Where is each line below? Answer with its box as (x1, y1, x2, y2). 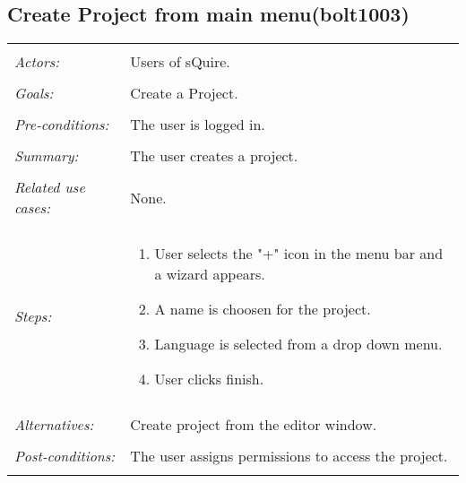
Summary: (14, 145, 79, 167)
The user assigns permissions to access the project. (130, 445, 448, 467)
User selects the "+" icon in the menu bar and (154, 243, 444, 264)
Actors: (14, 51, 60, 73)
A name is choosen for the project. (154, 298, 371, 320)
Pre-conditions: (14, 114, 109, 135)
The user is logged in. (130, 114, 265, 135)
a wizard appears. (154, 263, 265, 285)
